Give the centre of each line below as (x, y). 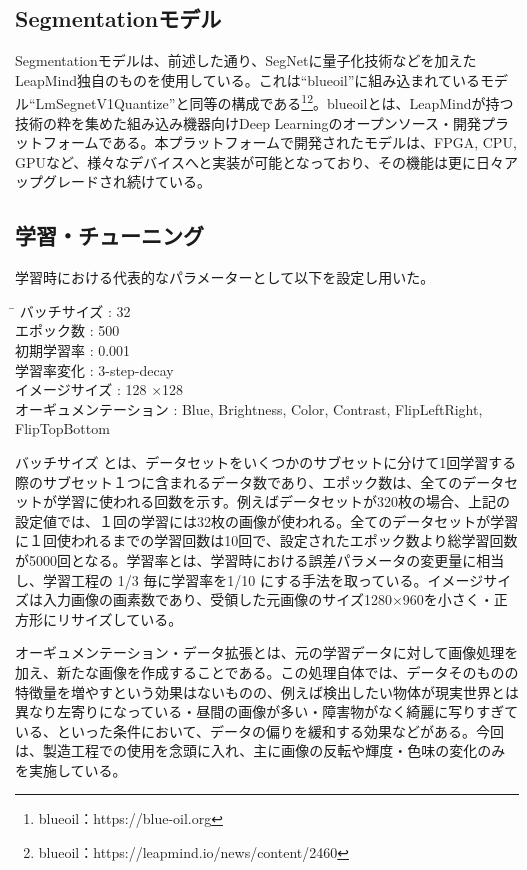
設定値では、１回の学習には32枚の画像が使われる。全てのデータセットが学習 (267, 520)
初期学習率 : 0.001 (73, 350)
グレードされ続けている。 (126, 181)
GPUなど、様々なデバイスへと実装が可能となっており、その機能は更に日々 (260, 161)
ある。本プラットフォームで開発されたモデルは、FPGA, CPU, (314, 142)
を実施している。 (71, 769)
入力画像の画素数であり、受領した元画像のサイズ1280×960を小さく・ (268, 599)
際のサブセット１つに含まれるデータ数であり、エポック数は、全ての (239, 481)
